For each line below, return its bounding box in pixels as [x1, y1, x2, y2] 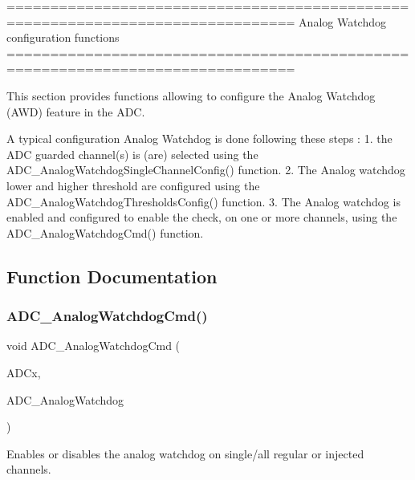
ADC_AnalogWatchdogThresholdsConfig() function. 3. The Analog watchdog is [6, 193, 401, 209]
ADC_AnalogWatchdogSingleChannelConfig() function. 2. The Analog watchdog [6, 161, 405, 178]
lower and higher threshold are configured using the [6, 177, 260, 193]
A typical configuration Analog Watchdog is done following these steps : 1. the [6, 130, 393, 147]
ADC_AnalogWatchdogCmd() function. [6, 224, 204, 241]
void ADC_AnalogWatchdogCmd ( [6, 337, 181, 354]
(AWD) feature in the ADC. [6, 103, 145, 120]
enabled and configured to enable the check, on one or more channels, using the [6, 209, 397, 226]
